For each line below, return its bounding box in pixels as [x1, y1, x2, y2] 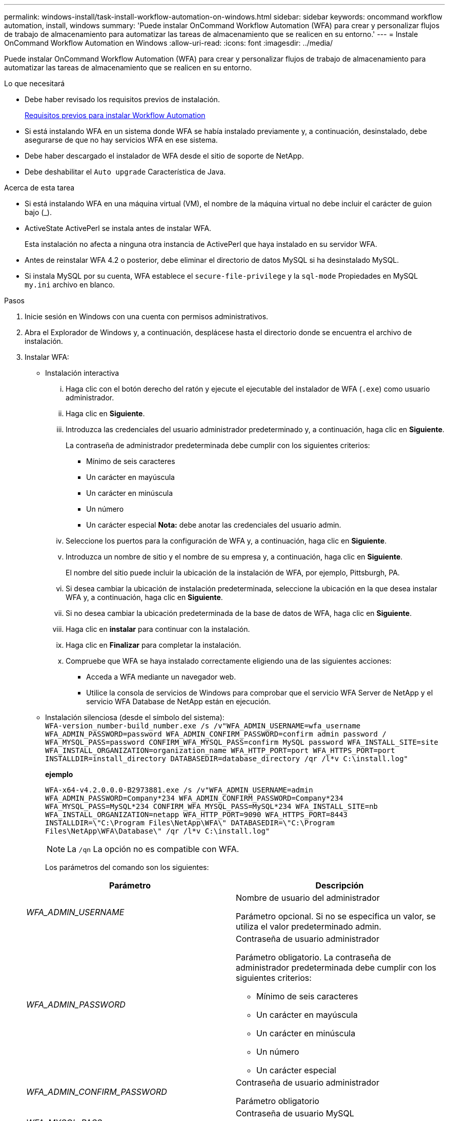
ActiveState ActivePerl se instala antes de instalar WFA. [25, 224, 212, 233]
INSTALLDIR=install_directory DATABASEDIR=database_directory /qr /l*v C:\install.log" [45, 755, 409, 763]
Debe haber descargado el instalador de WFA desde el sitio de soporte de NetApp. [25, 151, 304, 160]
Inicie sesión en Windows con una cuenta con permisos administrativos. [25, 312, 269, 321]
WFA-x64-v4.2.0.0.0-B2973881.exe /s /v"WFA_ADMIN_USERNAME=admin [45, 786, 313, 794]
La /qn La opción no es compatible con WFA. [67, 844, 239, 854]
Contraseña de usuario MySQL [236, 1108, 354, 1118]
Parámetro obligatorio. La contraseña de [236, 952, 391, 962]
